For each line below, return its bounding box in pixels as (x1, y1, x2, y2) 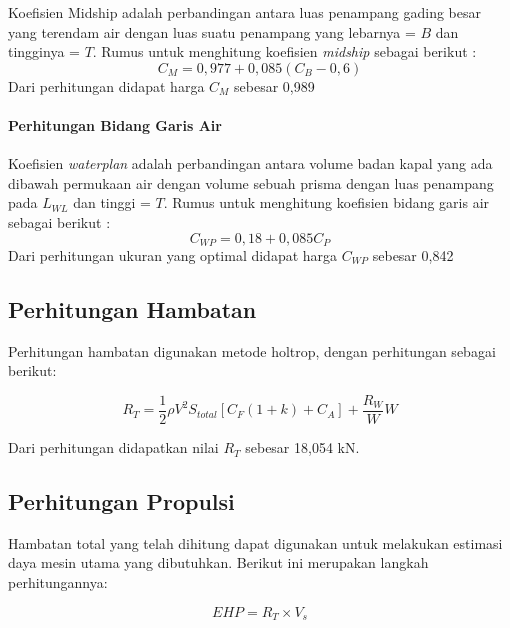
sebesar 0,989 (234, 75, 315, 96)
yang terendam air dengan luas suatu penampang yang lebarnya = (8, 21, 416, 42)
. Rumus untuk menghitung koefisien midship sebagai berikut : (92, 41, 477, 62)
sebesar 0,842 (372, 245, 454, 265)
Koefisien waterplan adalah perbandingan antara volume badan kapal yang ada (8, 153, 493, 174)
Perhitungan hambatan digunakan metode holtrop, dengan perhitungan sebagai (8, 340, 496, 361)
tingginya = (8, 41, 80, 62)
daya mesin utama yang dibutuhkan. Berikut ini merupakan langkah (8, 552, 429, 573)
